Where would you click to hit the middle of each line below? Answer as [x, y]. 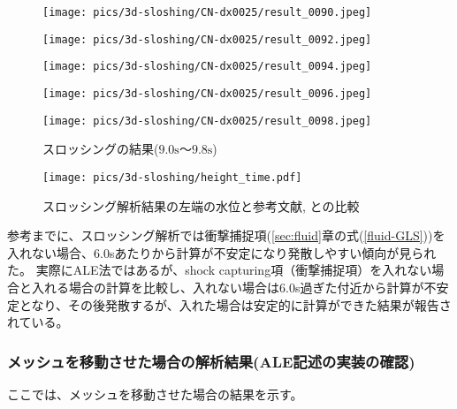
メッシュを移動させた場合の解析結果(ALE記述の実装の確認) [211, 361]
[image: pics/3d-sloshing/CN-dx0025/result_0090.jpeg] [207, 12]
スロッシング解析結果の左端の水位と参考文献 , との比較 [201, 205]
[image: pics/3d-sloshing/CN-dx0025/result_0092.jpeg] [207, 39]
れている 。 [38, 322]
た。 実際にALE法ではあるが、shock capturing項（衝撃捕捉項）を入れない [220, 270]
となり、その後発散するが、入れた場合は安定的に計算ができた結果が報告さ [235, 304]
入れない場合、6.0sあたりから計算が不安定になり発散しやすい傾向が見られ [222, 252]
